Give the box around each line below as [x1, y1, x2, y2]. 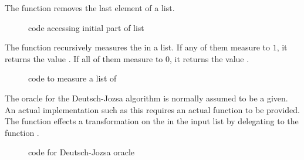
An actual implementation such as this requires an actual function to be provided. [5, 103, 300, 115]
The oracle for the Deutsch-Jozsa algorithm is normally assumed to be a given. [5, 91, 288, 104]
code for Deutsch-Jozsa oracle [28, 146, 135, 158]
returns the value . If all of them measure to [5, 52, 163, 64]
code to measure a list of [28, 72, 117, 84]
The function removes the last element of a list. [5, 2, 175, 13]
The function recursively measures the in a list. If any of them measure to [5, 41, 271, 53]
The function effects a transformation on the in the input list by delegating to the [5, 115, 299, 127]
